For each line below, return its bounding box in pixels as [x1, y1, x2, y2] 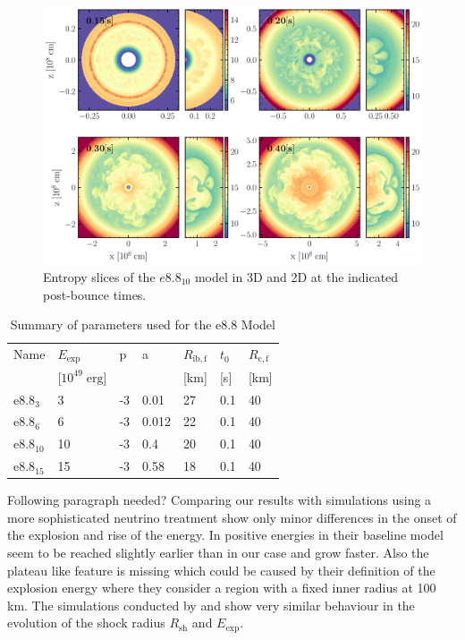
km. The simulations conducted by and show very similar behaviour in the [7, 595, 415, 614]
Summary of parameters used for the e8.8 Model [10, 315, 275, 334]
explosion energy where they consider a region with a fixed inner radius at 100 [7, 578, 436, 597]
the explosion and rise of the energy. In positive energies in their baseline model [7, 525, 444, 544]
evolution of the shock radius [7, 613, 165, 632]
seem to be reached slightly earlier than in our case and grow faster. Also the [7, 542, 429, 561]
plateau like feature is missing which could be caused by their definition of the [7, 560, 435, 579]
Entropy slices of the [43, 267, 156, 286]
